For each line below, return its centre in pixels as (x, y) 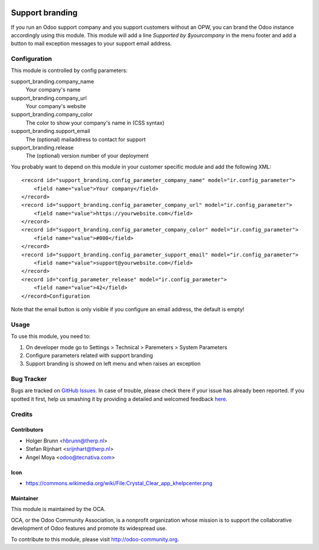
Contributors (27, 430)
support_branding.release (42, 147)
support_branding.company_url (49, 98)
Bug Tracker (29, 379)
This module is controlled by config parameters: (69, 70)
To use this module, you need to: (51, 336)
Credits (22, 414)
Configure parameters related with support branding (89, 355)
